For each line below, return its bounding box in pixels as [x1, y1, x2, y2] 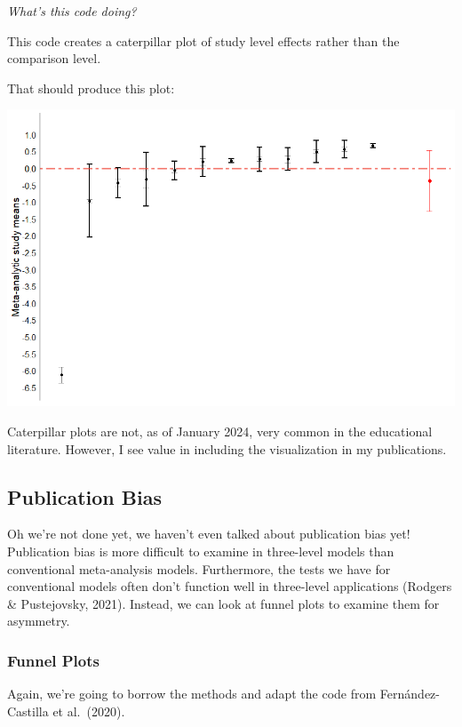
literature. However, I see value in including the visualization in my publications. [7, 439, 447, 458]
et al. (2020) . [52, 701, 125, 720]
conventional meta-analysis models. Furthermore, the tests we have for [7, 559, 391, 578]
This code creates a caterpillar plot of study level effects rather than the [7, 31, 400, 50]
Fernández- [379, 684, 440, 703]
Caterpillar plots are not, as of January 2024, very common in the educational [7, 422, 433, 441]
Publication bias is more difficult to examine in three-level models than [7, 542, 394, 560]
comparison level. [7, 49, 101, 68]
